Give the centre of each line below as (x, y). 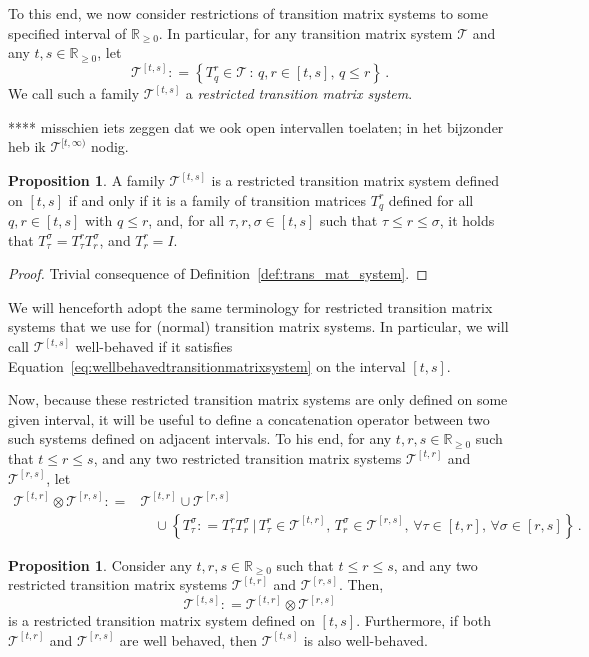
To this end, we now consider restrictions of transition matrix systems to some (248, 13)
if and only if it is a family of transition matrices (217, 199)
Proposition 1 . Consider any (100, 564)
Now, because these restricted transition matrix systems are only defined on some (258, 399)
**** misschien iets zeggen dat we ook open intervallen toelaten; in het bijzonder (256, 126)
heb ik (27, 146)
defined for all (431, 199)
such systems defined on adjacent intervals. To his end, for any (200, 438)
